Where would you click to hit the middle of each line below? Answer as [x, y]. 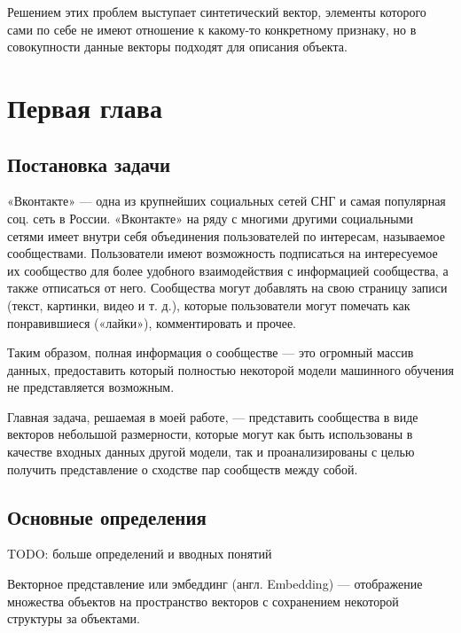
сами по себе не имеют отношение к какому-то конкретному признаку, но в [212, 29]
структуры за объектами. [74, 618]
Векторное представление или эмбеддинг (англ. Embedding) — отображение [215, 584]
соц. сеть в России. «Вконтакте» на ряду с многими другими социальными [211, 218]
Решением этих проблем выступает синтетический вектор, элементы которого [217, 12]
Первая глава [85, 107]
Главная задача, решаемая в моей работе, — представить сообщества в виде [213, 416]
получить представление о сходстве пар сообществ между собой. [183, 469]
